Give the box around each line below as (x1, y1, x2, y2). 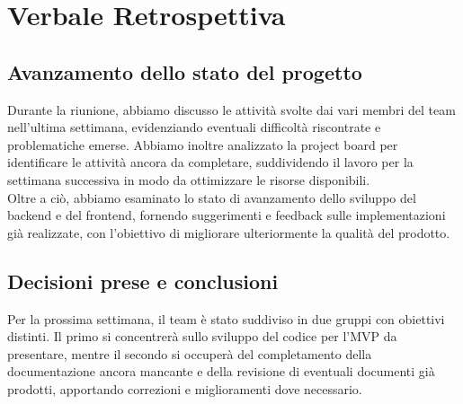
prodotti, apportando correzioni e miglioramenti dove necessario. (7, 379, 362, 398)
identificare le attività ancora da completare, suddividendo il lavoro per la (7, 153, 414, 171)
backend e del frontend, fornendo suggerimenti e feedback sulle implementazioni (7, 206, 446, 224)
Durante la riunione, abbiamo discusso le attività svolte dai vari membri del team (7, 100, 456, 119)
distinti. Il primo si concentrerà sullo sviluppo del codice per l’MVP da (7, 327, 397, 346)
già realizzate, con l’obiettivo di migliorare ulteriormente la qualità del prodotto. (7, 223, 450, 242)
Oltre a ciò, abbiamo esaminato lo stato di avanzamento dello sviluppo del (7, 188, 416, 206)
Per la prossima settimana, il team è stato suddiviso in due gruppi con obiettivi (7, 309, 445, 328)
